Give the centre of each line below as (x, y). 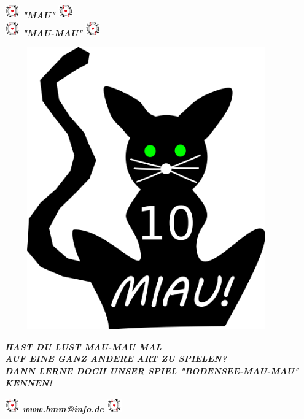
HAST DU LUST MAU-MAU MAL (84, 346)
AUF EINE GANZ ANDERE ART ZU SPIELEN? (116, 359)
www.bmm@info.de (63, 409)
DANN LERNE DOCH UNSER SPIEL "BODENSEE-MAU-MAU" (152, 370)
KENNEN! (29, 382)
